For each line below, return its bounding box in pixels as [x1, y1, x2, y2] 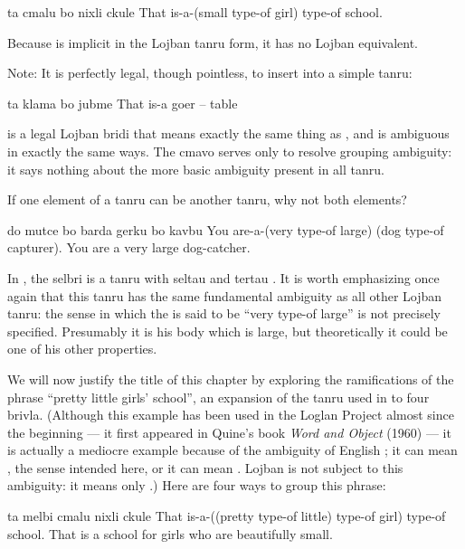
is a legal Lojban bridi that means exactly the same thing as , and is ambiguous [7, 124, 450, 143]
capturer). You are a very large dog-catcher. [7, 238, 251, 257]
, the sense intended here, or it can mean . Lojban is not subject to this [7, 458, 403, 477]
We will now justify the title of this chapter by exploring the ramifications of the [7, 369, 454, 388]
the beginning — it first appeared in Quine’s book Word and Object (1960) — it [7, 422, 451, 441]
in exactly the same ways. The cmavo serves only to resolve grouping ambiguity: [7, 141, 452, 160]
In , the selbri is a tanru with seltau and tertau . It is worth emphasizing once [7, 268, 440, 287]
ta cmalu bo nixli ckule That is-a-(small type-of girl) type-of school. [7, 3, 383, 21]
